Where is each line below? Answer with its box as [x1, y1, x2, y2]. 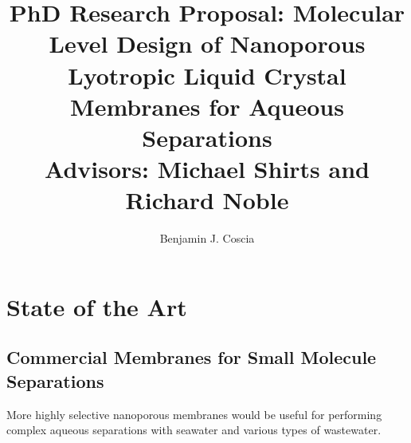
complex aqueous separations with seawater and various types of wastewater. [6, 421, 382, 438]
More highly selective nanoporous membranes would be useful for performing [6, 405, 382, 422]
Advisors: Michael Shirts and [45, 152, 370, 185]
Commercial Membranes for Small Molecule [6, 345, 377, 370]
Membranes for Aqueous [70, 89, 344, 122]
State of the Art [6, 290, 187, 322]
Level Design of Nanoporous [49, 27, 366, 60]
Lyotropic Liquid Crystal [68, 58, 346, 91]
